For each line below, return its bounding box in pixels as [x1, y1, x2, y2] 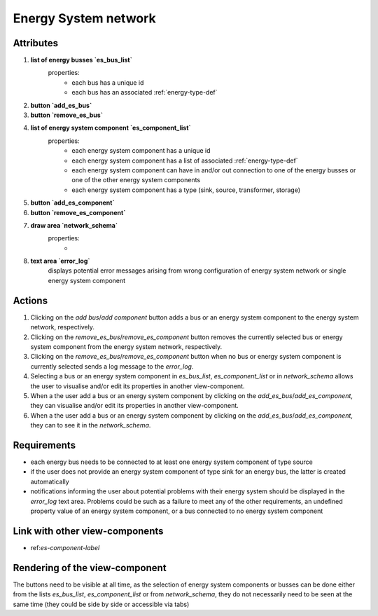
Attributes [13, 37, 59, 49]
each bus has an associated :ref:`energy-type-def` [71, 88, 218, 97]
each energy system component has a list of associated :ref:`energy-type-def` [71, 156, 298, 165]
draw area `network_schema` [30, 221, 118, 229]
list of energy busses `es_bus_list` [30, 56, 133, 64]
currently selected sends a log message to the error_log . [30, 362, 194, 371]
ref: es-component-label [30, 543, 100, 552]
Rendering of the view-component [13, 561, 167, 574]
